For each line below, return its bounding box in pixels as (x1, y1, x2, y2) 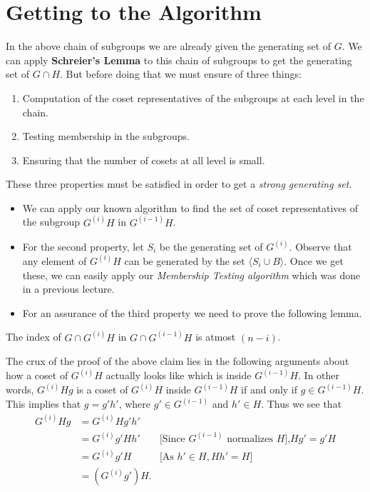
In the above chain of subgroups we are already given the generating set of (6, 39, 332, 54)
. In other (298, 368, 340, 383)
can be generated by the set (124, 253, 245, 268)
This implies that (6, 396, 81, 411)
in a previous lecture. (22, 281, 115, 296)
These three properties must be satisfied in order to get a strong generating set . (6, 176, 352, 191)
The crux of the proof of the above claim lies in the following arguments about (6, 353, 349, 368)
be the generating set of (159, 239, 263, 253)
